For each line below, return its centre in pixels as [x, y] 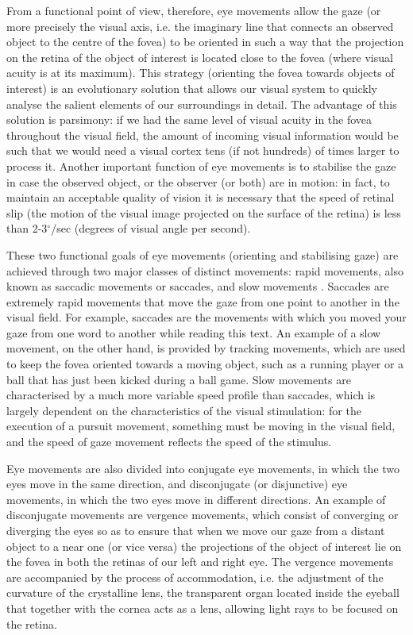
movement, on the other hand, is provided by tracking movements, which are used [206, 348]
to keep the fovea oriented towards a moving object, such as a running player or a [205, 364]
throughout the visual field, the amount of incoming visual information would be [203, 135]
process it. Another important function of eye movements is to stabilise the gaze [201, 165]
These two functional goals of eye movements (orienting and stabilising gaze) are [203, 254]
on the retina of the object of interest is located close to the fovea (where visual [200, 57]
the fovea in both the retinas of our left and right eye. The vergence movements [200, 562]
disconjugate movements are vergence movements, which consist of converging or [203, 515]
